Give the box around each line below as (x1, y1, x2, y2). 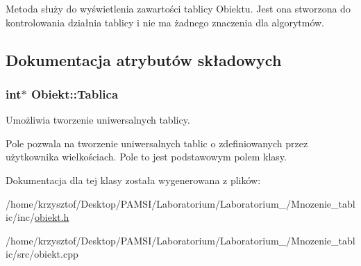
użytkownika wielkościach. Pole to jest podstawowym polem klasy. (6, 149, 287, 164)
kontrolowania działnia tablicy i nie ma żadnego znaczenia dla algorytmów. (6, 15, 325, 29)
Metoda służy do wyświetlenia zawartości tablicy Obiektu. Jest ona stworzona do (6, 1, 351, 15)
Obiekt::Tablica (31, 85, 119, 102)
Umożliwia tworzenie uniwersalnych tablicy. (6, 113, 190, 127)
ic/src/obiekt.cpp (6, 247, 78, 261)
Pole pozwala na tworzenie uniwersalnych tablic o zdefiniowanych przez (6, 135, 308, 150)
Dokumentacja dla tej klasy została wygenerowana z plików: (6, 172, 261, 187)
